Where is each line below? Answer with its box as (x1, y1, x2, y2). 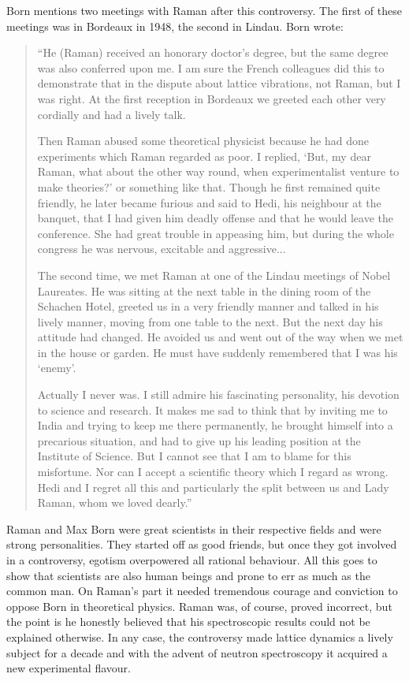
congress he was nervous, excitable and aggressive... (37, 240, 286, 257)
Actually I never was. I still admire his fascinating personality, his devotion (37, 386, 400, 403)
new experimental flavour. (6, 660, 131, 676)
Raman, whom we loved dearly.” (37, 494, 192, 511)
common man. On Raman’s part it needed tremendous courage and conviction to (6, 582, 398, 599)
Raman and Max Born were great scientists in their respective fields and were (6, 520, 381, 537)
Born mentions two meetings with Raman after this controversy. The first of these (6, 2, 402, 18)
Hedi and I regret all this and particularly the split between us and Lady (37, 478, 389, 495)
